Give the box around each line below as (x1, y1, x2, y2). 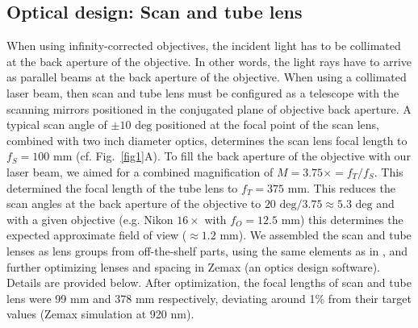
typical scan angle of (6, 116, 107, 133)
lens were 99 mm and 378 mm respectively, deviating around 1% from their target (6, 289, 412, 306)
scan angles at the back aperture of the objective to (6, 195, 261, 212)
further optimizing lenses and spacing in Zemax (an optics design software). (6, 258, 380, 275)
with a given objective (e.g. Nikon (6, 210, 173, 227)
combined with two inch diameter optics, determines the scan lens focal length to (6, 131, 408, 148)
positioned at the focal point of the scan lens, (155, 116, 379, 133)
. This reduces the (307, 179, 395, 196)
